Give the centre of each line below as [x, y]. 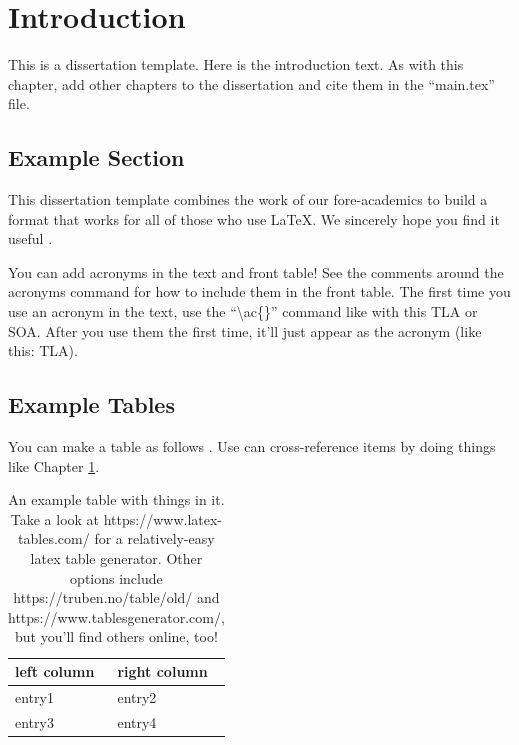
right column [162, 671]
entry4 [137, 721]
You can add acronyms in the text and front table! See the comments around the [256, 271]
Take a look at [55, 518]
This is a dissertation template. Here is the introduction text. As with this [236, 64]
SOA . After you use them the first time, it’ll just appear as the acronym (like [245, 330]
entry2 [137, 696]
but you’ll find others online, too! [116, 636]
